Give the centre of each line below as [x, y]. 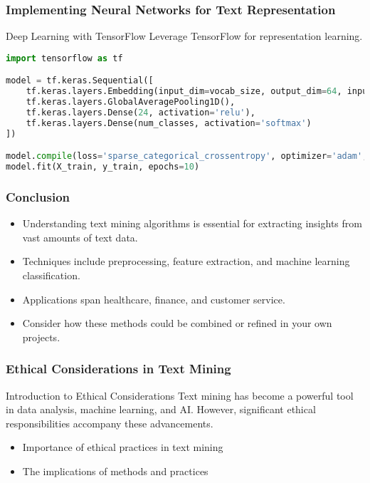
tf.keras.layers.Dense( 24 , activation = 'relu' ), [141, 112]
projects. [41, 337]
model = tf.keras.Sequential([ [80, 81]
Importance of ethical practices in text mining [123, 447]
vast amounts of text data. [80, 237]
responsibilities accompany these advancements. [110, 423]
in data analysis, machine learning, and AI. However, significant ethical [161, 409]
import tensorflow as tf [64, 58]
